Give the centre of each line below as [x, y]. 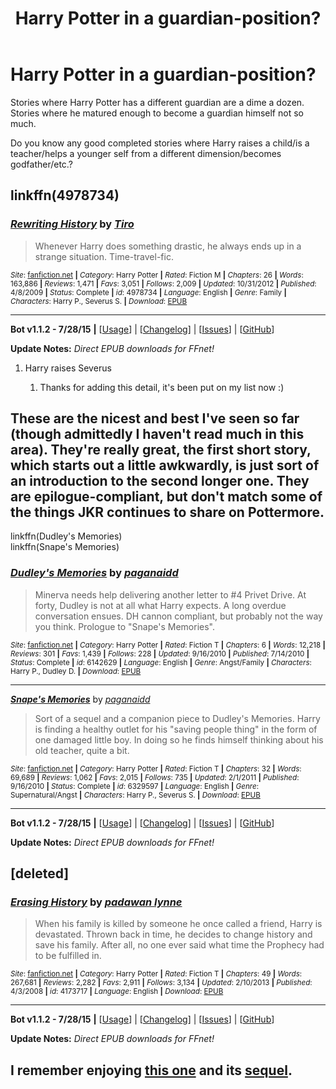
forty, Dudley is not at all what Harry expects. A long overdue [160, 605]
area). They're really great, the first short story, [161, 450]
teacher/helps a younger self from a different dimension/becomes [146, 153]
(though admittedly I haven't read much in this [157, 434]
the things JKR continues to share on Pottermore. [167, 512]
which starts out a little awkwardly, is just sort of [165, 465]
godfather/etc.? [41, 164]
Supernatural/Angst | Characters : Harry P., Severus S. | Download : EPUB [135, 795]
